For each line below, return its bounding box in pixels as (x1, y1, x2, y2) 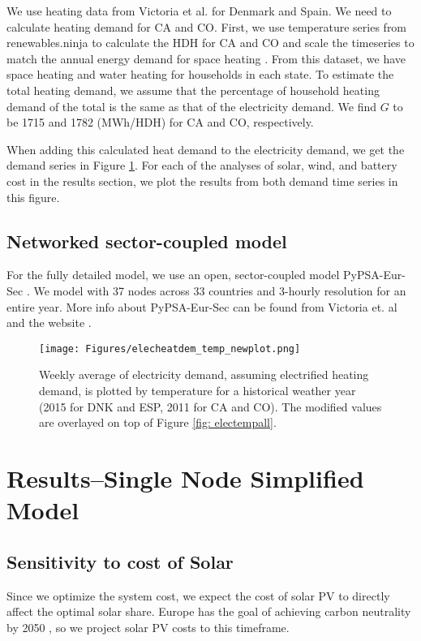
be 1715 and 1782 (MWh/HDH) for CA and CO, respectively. (6, 114, 314, 131)
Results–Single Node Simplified (6, 461, 364, 494)
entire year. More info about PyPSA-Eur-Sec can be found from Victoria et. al (6, 298, 397, 315)
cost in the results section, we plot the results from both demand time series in (6, 172, 398, 189)
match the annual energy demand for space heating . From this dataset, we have (6, 49, 406, 67)
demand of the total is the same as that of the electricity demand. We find (6, 97, 377, 114)
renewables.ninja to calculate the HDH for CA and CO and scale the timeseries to (6, 34, 415, 51)
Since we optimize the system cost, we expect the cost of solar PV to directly (6, 587, 390, 604)
